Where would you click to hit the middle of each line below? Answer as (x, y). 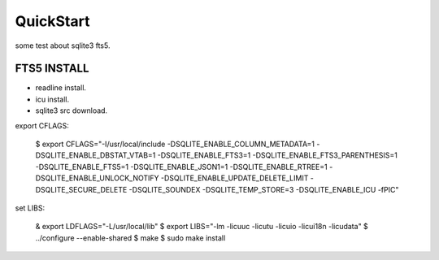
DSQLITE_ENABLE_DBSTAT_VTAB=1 (96, 155)
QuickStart (52, 21)
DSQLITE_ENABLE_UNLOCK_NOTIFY (97, 178)
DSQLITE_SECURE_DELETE (81, 189)
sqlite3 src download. (72, 110)
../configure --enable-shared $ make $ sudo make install (130, 238)
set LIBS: (30, 208)
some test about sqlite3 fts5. (63, 45)
